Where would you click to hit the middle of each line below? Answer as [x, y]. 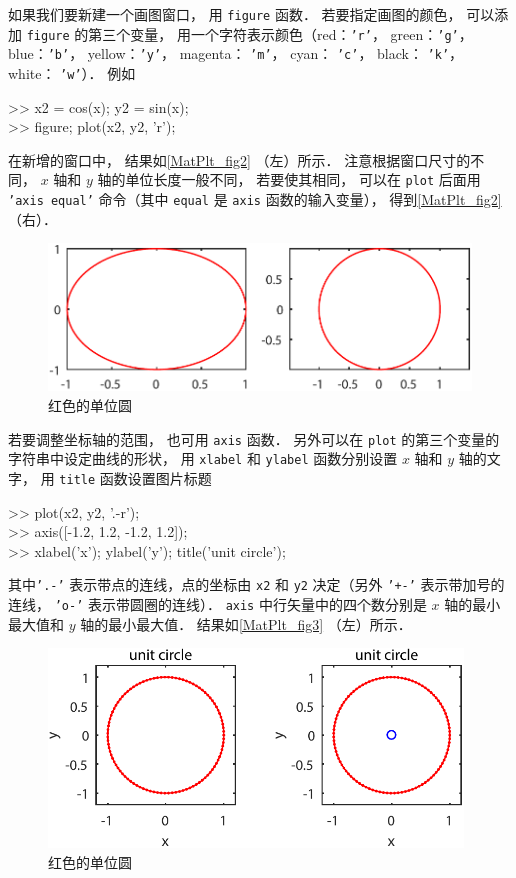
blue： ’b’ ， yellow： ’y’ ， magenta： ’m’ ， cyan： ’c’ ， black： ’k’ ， [236, 53]
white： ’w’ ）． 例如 [72, 72]
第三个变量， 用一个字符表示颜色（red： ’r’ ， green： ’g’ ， [280, 33]
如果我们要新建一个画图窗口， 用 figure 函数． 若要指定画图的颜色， [235, 14]
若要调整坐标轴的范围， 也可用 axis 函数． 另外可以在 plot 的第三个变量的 [254, 438]
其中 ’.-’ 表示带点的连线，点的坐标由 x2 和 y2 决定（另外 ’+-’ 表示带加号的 [256, 584]
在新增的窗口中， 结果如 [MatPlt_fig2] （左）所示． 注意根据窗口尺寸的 [239, 159]
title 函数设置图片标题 [135, 477]
